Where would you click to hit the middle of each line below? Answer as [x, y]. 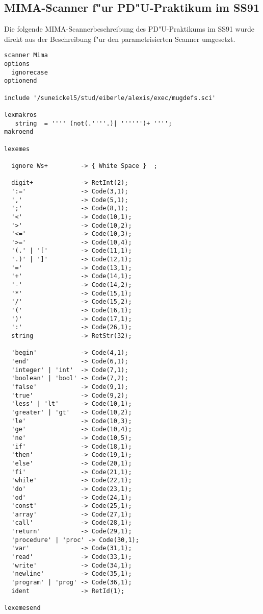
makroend [19, 132]
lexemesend [22, 608]
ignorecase [30, 72]
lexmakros [21, 115]
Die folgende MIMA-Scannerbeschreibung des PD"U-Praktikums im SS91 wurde [129, 29]
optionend [21, 81]
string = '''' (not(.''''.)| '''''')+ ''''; [94, 123]
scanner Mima [26, 55]
